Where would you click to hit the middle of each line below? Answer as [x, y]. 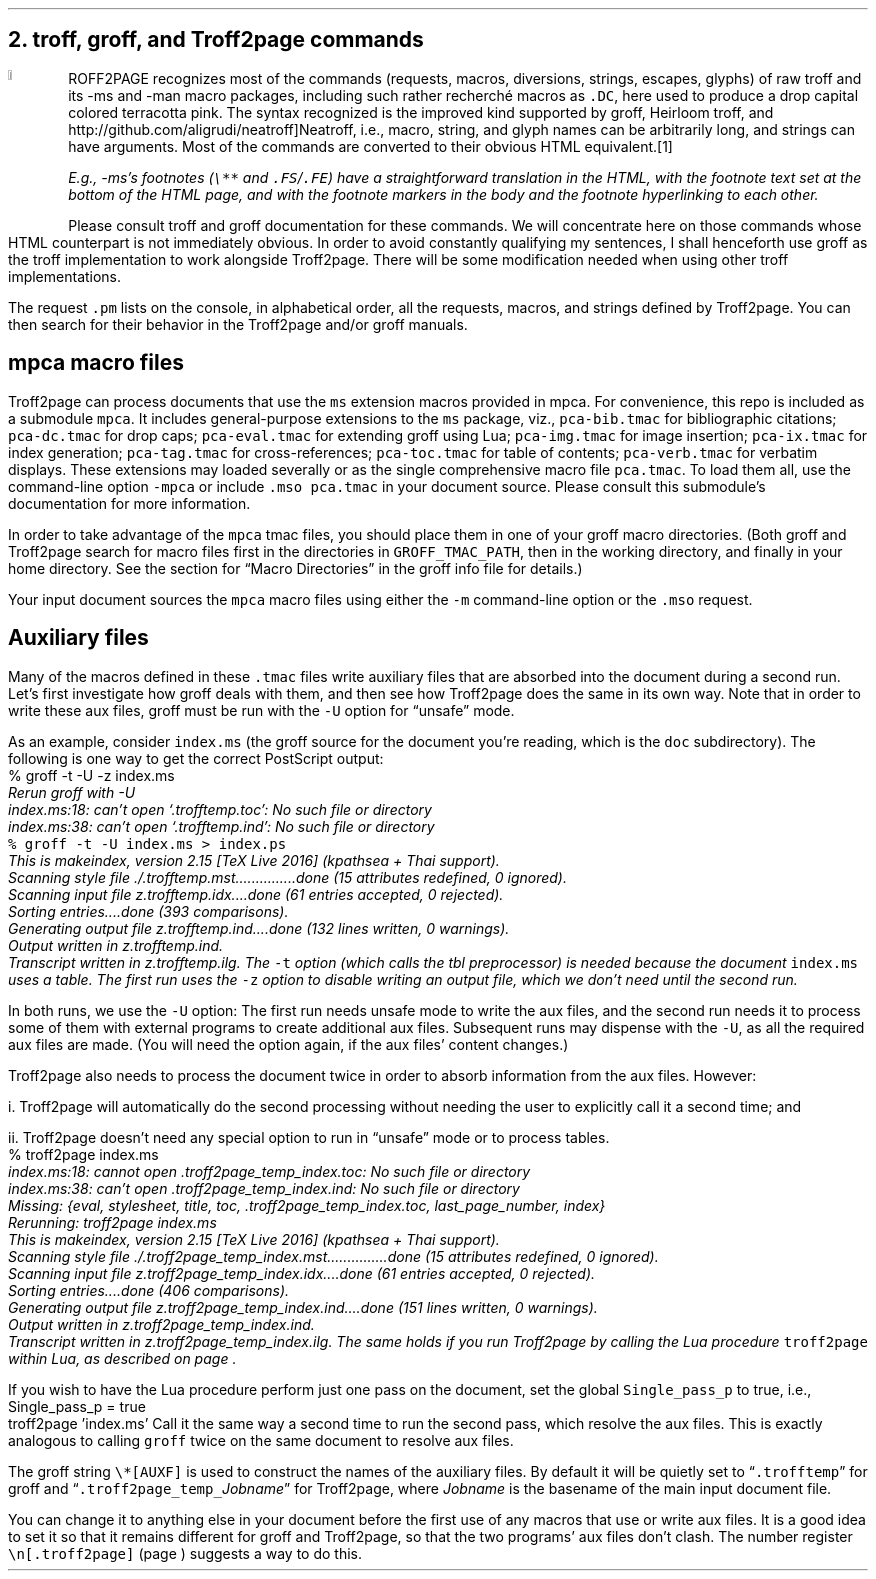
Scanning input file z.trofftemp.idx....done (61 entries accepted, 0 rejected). [256, 894]
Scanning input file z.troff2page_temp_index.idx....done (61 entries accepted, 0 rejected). [302, 1273]
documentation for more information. [129, 503]
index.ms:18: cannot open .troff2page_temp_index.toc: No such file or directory [269, 1171]
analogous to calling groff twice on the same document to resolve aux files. [261, 1440]
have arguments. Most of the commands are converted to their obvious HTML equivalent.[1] [370, 146]
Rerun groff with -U [72, 792]
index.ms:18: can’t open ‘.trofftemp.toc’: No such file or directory [220, 809]
